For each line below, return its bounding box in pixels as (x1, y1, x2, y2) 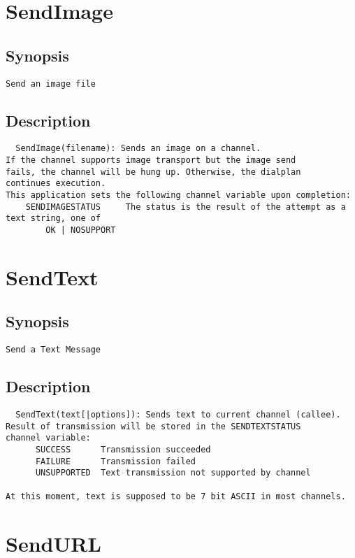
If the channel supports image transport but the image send (6, 155, 296, 166)
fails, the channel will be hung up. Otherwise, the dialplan (6, 166, 301, 177)
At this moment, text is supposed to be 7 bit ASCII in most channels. (6, 491, 346, 501)
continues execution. (6, 178, 106, 189)
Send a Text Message (6, 345, 101, 355)
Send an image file (6, 78, 96, 89)
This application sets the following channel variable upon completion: (6, 190, 351, 201)
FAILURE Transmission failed (35, 456, 196, 466)
